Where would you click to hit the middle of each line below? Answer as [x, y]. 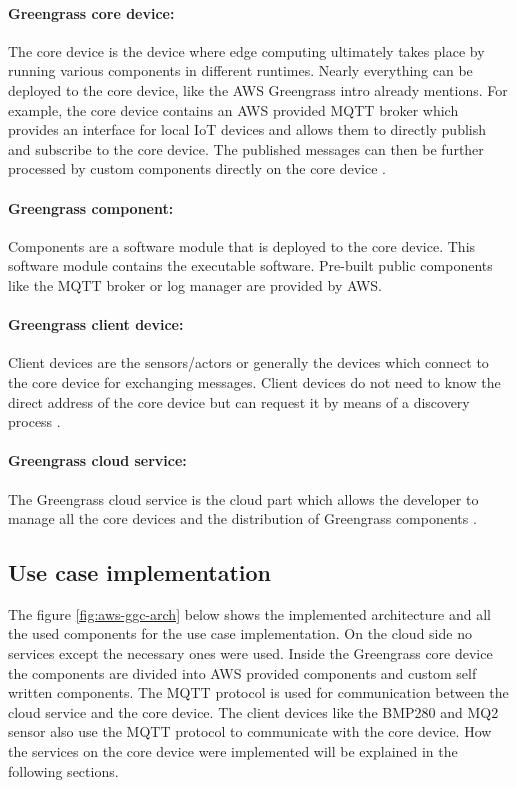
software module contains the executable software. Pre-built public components [250, 265]
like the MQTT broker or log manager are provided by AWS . [195, 284]
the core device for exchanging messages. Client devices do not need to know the [254, 381]
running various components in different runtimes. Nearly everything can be [240, 70]
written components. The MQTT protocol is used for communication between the [258, 692]
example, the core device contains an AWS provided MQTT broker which [233, 109]
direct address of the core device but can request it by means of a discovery [239, 401]
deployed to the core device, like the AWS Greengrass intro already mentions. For [258, 89]
